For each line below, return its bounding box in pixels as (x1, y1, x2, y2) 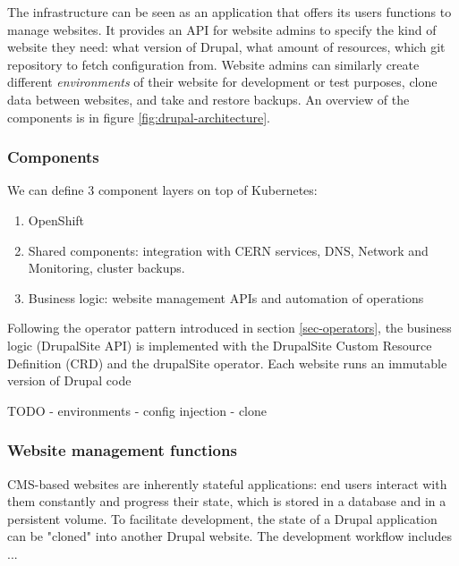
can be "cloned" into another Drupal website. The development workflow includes (7, 527, 453, 545)
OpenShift (28, 210, 85, 229)
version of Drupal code (7, 371, 132, 390)
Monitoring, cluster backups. (28, 258, 185, 277)
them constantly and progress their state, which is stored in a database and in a (7, 492, 446, 511)
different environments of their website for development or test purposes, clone (7, 72, 438, 91)
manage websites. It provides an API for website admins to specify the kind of (7, 20, 437, 38)
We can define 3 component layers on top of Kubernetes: (7, 181, 318, 199)
